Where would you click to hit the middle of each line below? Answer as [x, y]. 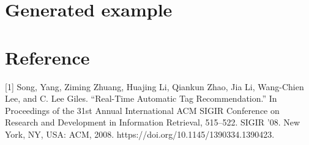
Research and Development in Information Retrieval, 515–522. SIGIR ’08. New [153, 122]
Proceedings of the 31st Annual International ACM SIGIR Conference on [142, 110]
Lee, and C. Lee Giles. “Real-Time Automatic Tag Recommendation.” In [141, 98]
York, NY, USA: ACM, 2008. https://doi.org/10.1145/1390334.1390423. [140, 134]
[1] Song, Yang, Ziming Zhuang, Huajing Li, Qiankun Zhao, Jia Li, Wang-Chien [154, 86]
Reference [47, 57]
